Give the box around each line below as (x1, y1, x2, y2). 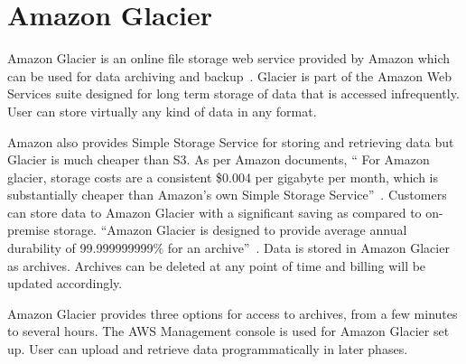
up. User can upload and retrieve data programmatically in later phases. (7, 340, 408, 359)
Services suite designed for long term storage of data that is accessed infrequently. (7, 84, 460, 103)
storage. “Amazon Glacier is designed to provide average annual (53, 220, 407, 239)
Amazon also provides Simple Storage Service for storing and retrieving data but (7, 132, 454, 151)
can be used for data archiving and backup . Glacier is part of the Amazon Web (7, 66, 452, 85)
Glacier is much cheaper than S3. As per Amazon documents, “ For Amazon (7, 150, 430, 169)
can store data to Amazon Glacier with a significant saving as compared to (7, 202, 422, 221)
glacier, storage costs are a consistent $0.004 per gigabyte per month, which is (7, 167, 438, 186)
